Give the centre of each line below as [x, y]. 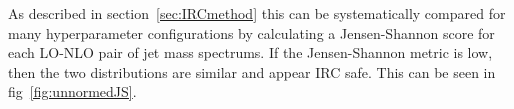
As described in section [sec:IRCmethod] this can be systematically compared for [257, 13]
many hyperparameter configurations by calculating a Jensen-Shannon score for [251, 32]
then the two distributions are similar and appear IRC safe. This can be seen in [252, 71]
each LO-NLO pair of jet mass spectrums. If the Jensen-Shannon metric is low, [250, 52]
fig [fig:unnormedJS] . [72, 91]
